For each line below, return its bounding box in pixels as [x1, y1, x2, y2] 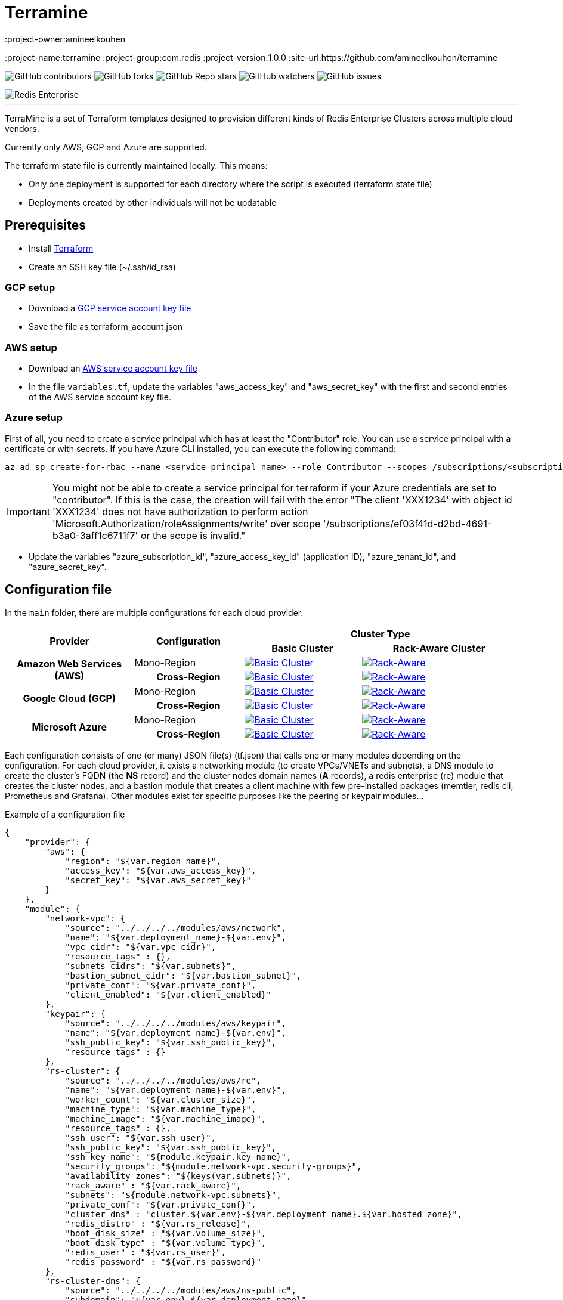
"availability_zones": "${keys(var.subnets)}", [65, 1171, 292, 1181]
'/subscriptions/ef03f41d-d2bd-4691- [323, 517, 492, 530]
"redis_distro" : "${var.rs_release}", [65, 1218, 252, 1228]
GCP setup [5, 281, 55, 293]
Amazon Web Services [17, 657, 122, 670]
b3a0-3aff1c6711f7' [52, 529, 138, 541]
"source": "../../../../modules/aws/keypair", [65, 1018, 287, 1028]
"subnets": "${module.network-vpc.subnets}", [65, 1190, 281, 1200]
